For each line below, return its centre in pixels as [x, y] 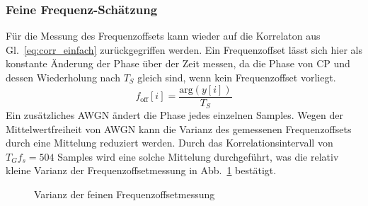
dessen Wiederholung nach [63, 77]
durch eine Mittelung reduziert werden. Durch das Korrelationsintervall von [169, 143]
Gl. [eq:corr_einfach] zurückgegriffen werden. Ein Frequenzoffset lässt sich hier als [184, 49]
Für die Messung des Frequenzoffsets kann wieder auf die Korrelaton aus [163, 36]
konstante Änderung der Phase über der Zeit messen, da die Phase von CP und [178, 63]
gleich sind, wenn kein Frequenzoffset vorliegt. [237, 77]
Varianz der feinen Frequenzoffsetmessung [125, 194]
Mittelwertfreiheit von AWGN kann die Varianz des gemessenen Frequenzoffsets [179, 128]
